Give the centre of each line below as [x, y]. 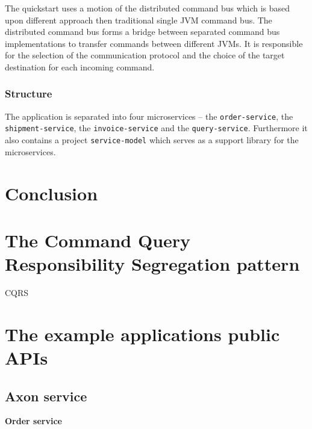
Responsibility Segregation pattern [152, 264]
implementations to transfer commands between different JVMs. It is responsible [154, 43]
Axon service [46, 396]
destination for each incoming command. [80, 66]
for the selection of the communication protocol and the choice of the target [145, 55]
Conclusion [51, 193]
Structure [29, 94]
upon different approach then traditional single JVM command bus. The [139, 20]
